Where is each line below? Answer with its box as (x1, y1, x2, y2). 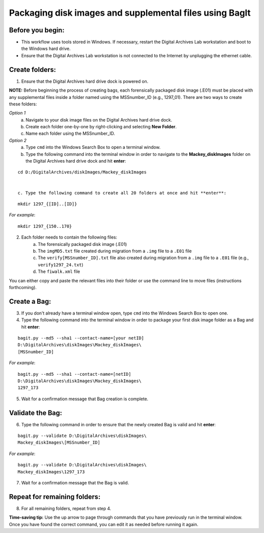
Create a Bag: (9, 297, 51, 306)
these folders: (9, 101, 37, 107)
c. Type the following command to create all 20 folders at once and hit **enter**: (18, 190, 227, 195)
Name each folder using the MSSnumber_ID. (25, 130, 115, 137)
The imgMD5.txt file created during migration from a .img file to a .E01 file (38, 248, 192, 254)
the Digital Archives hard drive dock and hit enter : (25, 158, 127, 164)
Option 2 (9, 137, 27, 143)
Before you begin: (9, 26, 65, 34)
